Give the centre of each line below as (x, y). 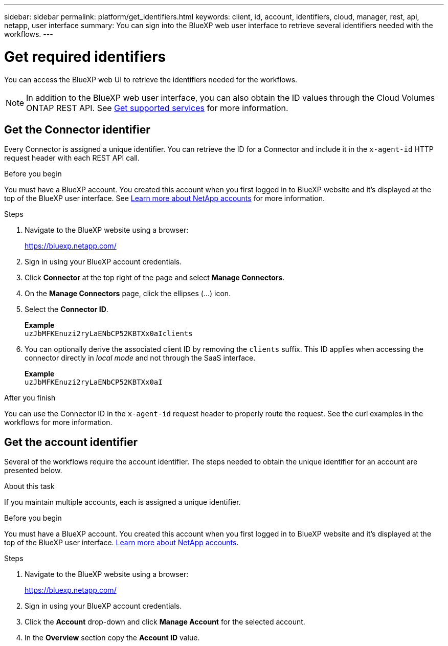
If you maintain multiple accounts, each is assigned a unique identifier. (122, 502)
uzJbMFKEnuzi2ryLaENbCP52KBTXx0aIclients (109, 334)
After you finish (30, 398)
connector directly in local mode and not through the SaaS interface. (140, 358)
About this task (29, 486)
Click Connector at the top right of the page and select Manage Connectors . (155, 278)
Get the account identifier (71, 442)
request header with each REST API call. (72, 158)
